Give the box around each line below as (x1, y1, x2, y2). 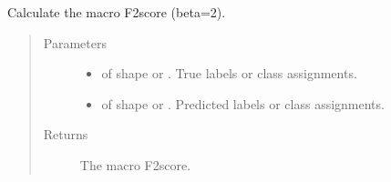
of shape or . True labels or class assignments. (101, 64, 357, 83)
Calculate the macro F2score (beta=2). (7, 3, 226, 21)
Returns (43, 125, 88, 144)
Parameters (43, 33, 107, 52)
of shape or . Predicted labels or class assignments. (101, 94, 385, 113)
